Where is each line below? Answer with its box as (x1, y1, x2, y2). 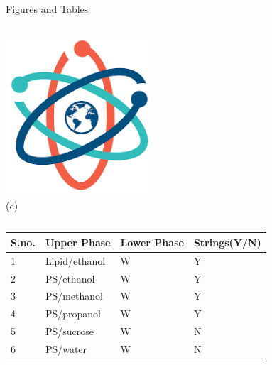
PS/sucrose (45, 324, 94, 339)
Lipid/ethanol (45, 253, 106, 268)
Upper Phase (45, 234, 111, 249)
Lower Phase (120, 234, 184, 249)
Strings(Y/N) (193, 234, 261, 249)
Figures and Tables (6, 1, 89, 16)
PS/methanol (45, 288, 103, 303)
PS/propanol (45, 306, 101, 321)
